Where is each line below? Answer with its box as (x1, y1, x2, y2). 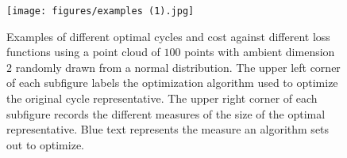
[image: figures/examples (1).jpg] (6, 6, 195, 17)
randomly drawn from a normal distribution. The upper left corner (15, 58, 341, 75)
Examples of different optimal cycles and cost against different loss (6, 28, 330, 44)
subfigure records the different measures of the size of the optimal (6, 105, 326, 122)
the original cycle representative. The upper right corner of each (6, 90, 318, 107)
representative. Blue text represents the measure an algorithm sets (6, 121, 330, 137)
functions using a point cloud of (6, 43, 160, 60)
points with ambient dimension (184, 43, 335, 60)
